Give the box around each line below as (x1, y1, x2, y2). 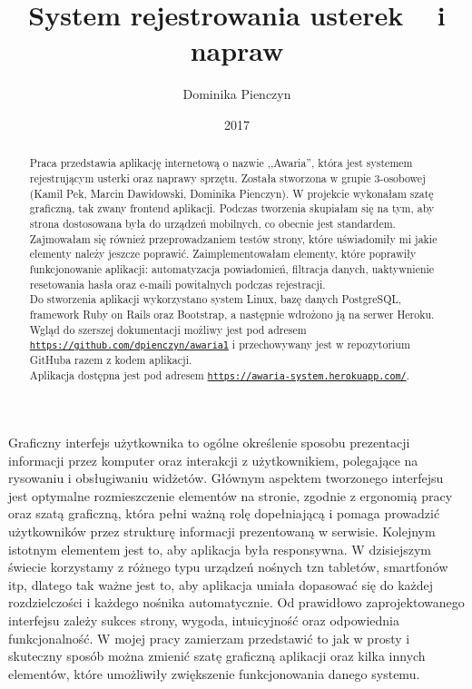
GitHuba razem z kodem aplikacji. (29, 352, 192, 368)
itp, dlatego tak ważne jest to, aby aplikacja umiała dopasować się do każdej (8, 575, 434, 594)
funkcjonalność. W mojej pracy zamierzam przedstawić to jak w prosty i (8, 628, 410, 647)
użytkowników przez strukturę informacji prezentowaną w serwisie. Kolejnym (8, 522, 436, 541)
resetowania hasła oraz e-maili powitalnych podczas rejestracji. (29, 276, 326, 291)
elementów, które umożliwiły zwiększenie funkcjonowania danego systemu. (8, 664, 420, 683)
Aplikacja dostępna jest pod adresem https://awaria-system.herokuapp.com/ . (29, 367, 409, 382)
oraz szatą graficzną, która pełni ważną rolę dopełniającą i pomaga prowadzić (8, 504, 440, 523)
